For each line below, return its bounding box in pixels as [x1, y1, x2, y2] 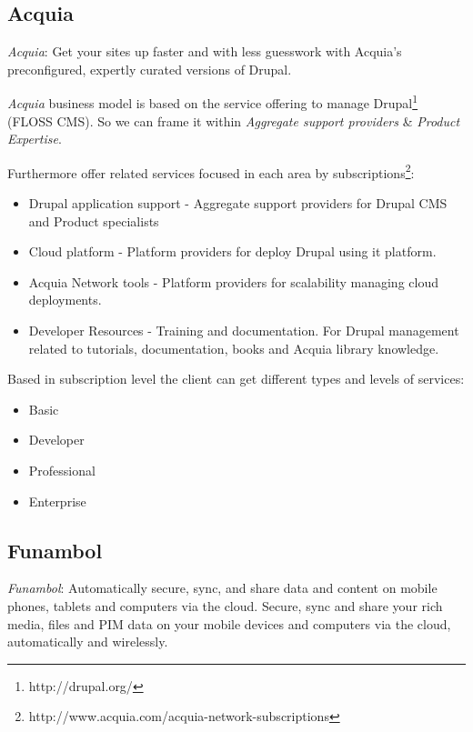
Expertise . [7, 129, 62, 148]
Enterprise [28, 491, 86, 510]
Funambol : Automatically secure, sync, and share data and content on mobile [7, 578, 438, 597]
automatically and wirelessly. [7, 632, 168, 651]
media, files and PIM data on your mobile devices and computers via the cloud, [7, 614, 451, 633]
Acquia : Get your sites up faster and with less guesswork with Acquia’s [7, 42, 402, 61]
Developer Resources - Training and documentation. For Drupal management [28, 321, 459, 340]
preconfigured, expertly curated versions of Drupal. [7, 59, 292, 78]
